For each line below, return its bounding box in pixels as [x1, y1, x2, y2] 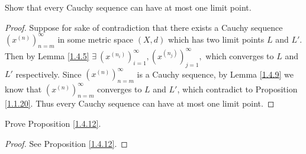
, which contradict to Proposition [177, 82, 298, 95]
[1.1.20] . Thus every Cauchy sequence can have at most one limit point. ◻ [5, 97, 275, 110]
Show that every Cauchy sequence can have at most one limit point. [5, 1, 252, 13]
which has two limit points [168, 33, 265, 45]
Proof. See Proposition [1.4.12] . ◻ [5, 137, 128, 149]
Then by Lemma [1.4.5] [5, 49, 89, 62]
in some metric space [57, 33, 134, 45]
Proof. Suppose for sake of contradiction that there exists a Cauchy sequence [5, 21, 283, 33]
